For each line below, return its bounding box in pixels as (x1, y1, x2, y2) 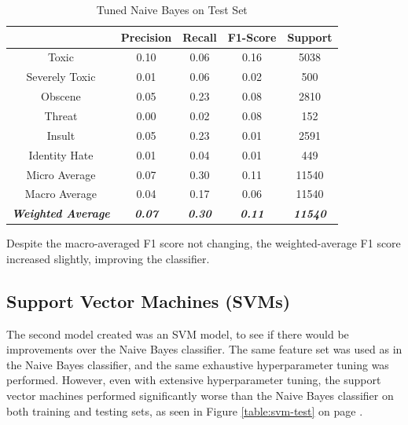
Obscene (41, 88, 81, 104)
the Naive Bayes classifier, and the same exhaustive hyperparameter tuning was (6, 356, 389, 372)
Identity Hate (28, 146, 94, 163)
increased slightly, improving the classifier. (6, 250, 210, 266)
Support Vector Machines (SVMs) (6, 288, 291, 313)
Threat (44, 107, 78, 123)
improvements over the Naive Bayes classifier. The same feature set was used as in (6, 341, 402, 357)
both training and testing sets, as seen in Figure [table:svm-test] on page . (6, 402, 363, 419)
